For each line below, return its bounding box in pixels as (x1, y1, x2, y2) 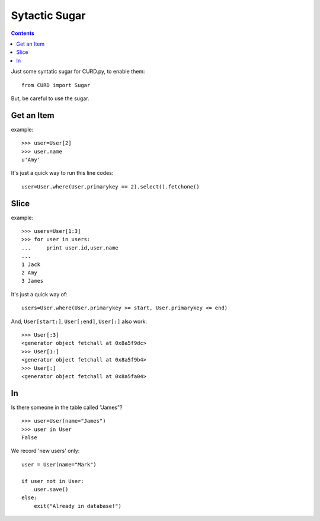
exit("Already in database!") (33, 503, 121, 509)
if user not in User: (21, 478, 84, 484)
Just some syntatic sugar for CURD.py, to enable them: (11, 68, 145, 75)
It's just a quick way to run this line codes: (11, 170, 114, 177)
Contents (11, 30, 35, 37)
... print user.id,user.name (21, 244, 119, 251)
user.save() (33, 486, 69, 493)
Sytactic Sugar (11, 9, 86, 22)
